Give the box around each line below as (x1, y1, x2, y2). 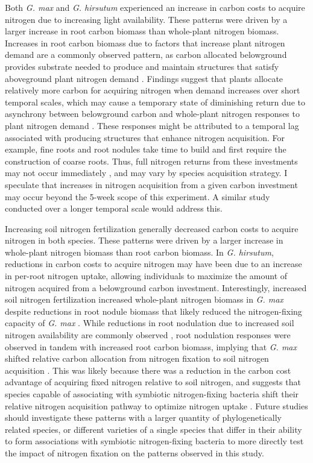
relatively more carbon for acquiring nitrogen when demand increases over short (5, 84, 300, 96)
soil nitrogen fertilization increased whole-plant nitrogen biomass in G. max (5, 293, 283, 306)
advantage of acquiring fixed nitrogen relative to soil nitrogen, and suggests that (5, 376, 301, 388)
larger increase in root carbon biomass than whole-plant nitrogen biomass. (5, 25, 279, 37)
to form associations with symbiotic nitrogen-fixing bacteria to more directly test (5, 435, 304, 447)
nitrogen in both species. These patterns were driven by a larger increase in (5, 234, 283, 247)
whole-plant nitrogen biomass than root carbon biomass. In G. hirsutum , (5, 245, 274, 258)
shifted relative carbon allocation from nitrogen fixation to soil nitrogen (5, 352, 269, 365)
